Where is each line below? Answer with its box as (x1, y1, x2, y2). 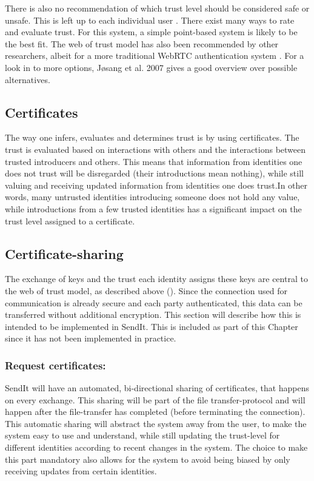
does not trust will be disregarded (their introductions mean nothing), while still (5, 167, 304, 180)
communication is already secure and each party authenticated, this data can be (5, 296, 302, 309)
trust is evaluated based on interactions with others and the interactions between (5, 143, 306, 155)
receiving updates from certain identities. (5, 465, 157, 477)
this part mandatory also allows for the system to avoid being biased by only (5, 452, 290, 465)
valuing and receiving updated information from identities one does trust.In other (5, 178, 308, 191)
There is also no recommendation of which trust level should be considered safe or (5, 2, 310, 14)
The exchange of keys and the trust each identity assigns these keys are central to (5, 272, 308, 285)
